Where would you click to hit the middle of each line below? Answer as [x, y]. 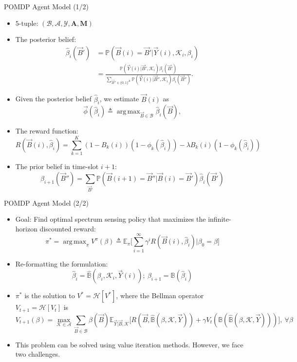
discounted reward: [68, 228]
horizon [26, 228]
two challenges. [38, 354]
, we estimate [119, 99]
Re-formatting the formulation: [62, 263]
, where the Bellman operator [160, 295]
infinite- [220, 219]
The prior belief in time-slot [57, 166]
